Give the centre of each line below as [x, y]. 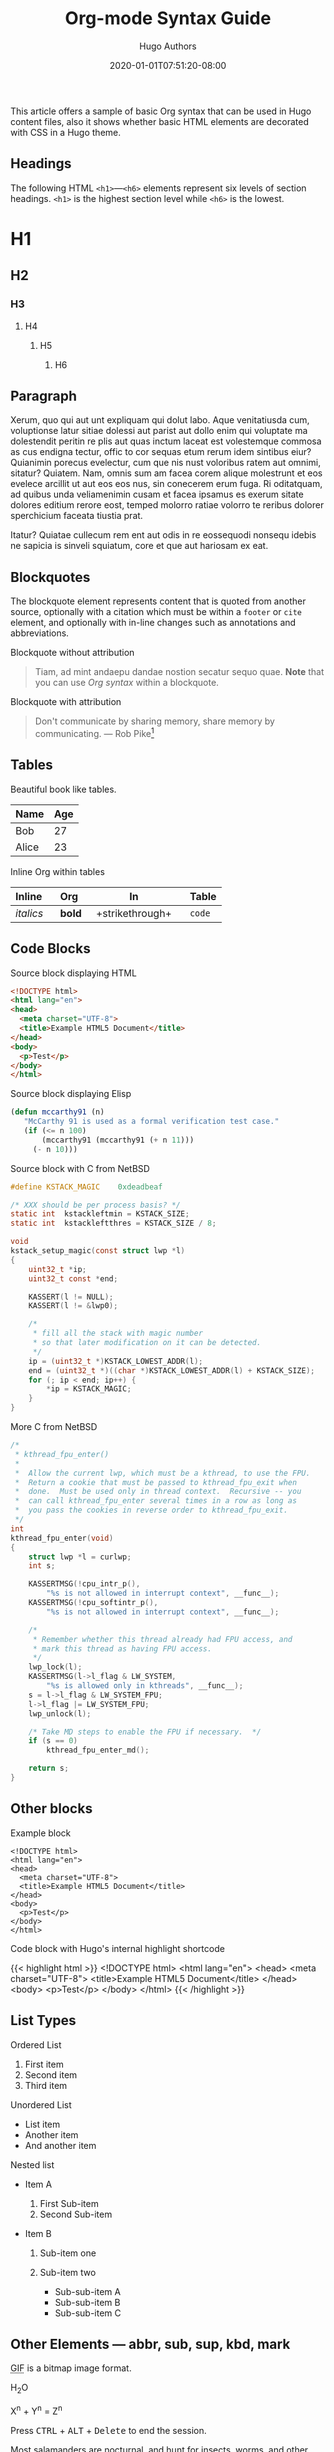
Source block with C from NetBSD [80, 1168]
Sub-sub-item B [87, 2302]
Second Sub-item [76, 2214]
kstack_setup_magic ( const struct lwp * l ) [98, 1251]
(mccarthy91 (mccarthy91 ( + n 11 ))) [118, 1140]
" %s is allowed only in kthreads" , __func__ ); [145, 1686]
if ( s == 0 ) [53, 1741]
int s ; [42, 1566]
